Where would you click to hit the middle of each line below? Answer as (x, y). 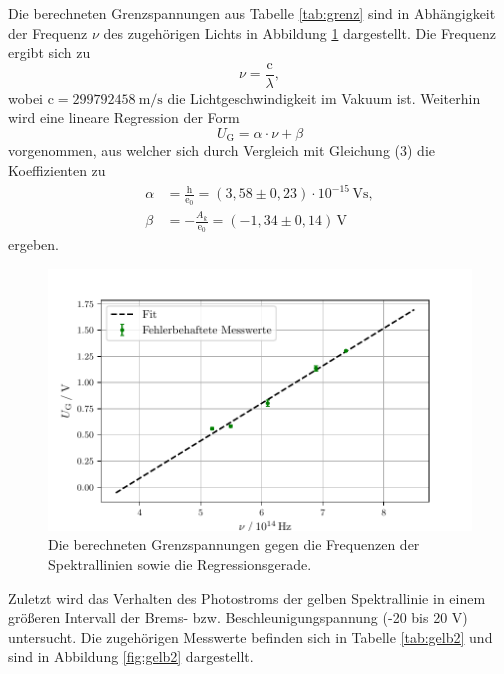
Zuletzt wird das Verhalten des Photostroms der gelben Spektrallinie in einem (247, 597)
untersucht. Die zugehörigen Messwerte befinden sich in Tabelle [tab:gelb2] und (250, 636)
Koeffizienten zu (57, 170)
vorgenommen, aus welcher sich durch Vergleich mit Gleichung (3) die (221, 150)
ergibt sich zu (49, 52)
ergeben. (33, 244)
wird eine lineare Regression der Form (124, 117)
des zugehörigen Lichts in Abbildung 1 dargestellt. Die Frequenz (300, 32)
